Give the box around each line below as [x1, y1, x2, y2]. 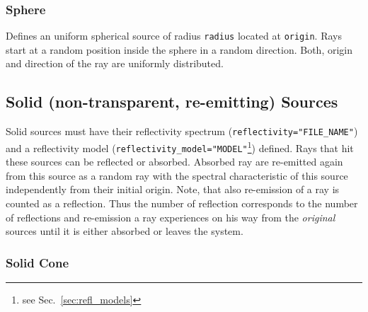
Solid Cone [6, 253, 69, 271]
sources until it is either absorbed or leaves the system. [6, 224, 243, 238]
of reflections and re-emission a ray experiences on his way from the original [6, 209, 335, 224]
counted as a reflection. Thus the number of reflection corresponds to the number [6, 196, 358, 211]
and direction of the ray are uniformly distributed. [6, 56, 224, 71]
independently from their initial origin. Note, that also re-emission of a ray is [6, 182, 340, 197]
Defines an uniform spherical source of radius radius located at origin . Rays [6, 28, 342, 43]
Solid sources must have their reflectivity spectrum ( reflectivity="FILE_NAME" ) [6, 124, 358, 139]
